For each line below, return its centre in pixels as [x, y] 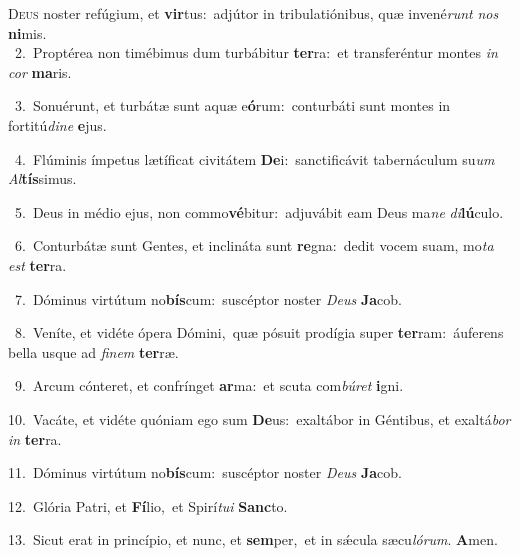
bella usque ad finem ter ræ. [93, 351]
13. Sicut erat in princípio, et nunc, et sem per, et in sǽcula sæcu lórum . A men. [253, 539]
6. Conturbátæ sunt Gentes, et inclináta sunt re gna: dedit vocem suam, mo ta [254, 245]
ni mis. [27, 32]
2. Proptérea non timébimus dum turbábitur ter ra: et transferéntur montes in [256, 52]
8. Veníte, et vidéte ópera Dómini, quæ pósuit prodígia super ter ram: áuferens [259, 332]
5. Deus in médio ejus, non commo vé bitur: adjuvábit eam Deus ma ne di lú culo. [259, 211]
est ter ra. [37, 264]
